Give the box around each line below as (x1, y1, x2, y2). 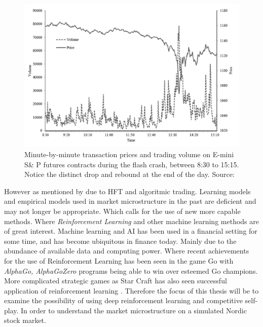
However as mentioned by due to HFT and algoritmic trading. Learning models (4, 186, 251, 196)
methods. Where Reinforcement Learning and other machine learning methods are (4, 215, 259, 226)
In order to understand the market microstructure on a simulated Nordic (21, 305, 247, 315)
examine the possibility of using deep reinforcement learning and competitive (4, 295, 243, 306)
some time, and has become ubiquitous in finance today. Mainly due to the (4, 235, 237, 246)
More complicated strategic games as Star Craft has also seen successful (4, 275, 227, 286)
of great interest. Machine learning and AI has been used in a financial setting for (4, 226, 257, 236)
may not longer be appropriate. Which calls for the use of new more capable (4, 205, 241, 216)
